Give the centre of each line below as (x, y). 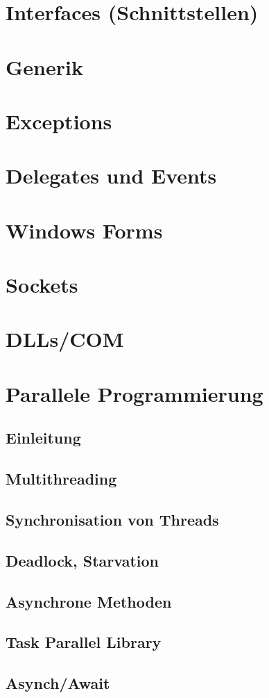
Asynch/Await (58, 683)
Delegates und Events (111, 176)
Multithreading (61, 479)
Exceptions (59, 121)
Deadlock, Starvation (82, 560)
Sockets (42, 285)
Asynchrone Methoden (89, 601)
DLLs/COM (65, 339)
